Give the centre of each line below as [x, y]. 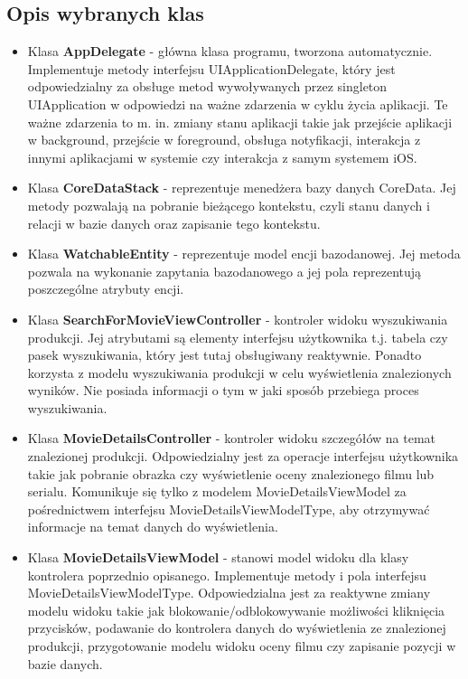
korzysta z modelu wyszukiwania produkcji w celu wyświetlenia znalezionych [239, 372]
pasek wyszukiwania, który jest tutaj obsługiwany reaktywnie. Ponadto [225, 355]
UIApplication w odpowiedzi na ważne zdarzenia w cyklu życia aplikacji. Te [238, 104]
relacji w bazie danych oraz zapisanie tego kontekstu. [174, 223]
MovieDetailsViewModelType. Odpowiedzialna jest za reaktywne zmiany [229, 593]
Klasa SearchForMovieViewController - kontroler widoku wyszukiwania [238, 319]
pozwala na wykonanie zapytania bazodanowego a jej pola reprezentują [225, 271]
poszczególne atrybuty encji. [106, 289]
